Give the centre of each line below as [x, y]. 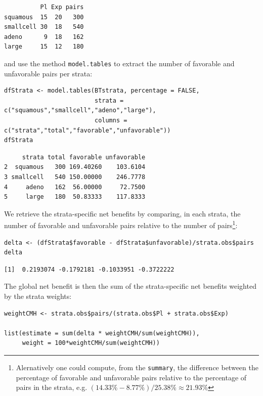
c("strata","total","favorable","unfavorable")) [87, 130]
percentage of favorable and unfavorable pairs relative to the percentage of [131, 377]
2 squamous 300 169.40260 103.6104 [75, 167]
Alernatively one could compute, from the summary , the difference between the [137, 367]
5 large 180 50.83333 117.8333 [75, 197]
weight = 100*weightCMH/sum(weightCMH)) [91, 343]
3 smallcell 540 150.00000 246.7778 [75, 177]
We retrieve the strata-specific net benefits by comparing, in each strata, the [122, 213]
